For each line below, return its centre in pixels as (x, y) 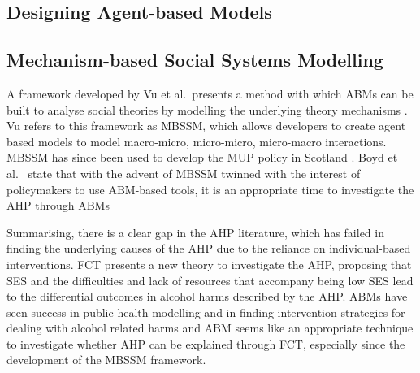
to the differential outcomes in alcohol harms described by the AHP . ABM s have (207, 296)
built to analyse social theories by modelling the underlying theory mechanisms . (207, 109)
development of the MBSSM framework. (106, 360)
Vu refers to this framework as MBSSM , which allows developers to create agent (206, 126)
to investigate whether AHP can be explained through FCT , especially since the (206, 343)
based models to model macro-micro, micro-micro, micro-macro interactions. (197, 141)
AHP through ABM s (58, 205)
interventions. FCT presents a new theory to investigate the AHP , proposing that (209, 264)
